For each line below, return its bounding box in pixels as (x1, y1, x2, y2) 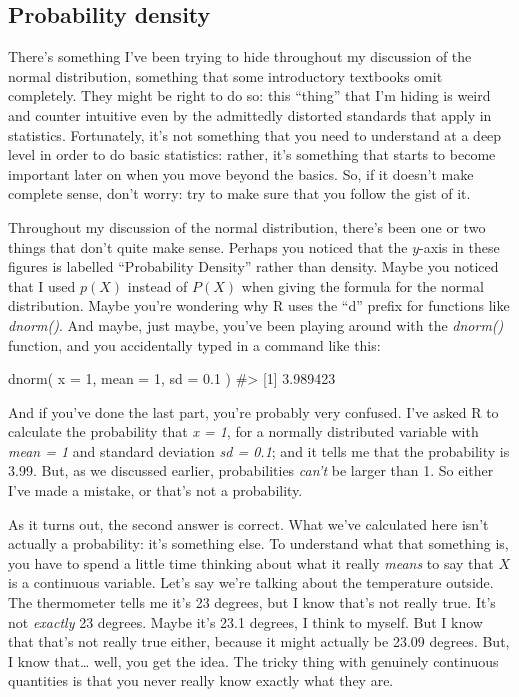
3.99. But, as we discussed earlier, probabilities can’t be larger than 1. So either (8, 460, 494, 481)
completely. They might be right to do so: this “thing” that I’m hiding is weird (8, 85, 491, 106)
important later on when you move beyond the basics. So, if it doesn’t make (8, 163, 474, 184)
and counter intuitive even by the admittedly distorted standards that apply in (8, 104, 492, 125)
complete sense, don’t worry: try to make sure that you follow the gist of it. (8, 183, 471, 204)
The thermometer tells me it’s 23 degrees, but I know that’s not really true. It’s (8, 592, 496, 613)
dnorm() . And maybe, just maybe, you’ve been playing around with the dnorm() (8, 314, 504, 335)
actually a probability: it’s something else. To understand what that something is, (8, 533, 509, 554)
